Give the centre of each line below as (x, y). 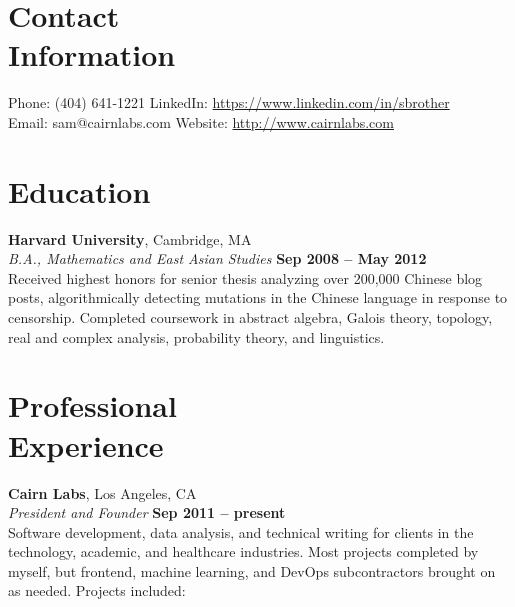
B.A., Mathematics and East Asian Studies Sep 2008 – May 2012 (217, 258)
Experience (86, 444)
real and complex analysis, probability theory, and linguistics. (196, 336)
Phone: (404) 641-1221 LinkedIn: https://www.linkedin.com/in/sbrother (229, 102)
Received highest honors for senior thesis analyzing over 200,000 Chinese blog (245, 277)
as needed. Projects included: (97, 590)
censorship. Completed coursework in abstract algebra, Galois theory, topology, (250, 317)
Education (79, 190)
